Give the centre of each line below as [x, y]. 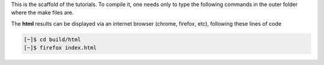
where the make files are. [43, 13]
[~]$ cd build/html [52, 39]
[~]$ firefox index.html [60, 48]
